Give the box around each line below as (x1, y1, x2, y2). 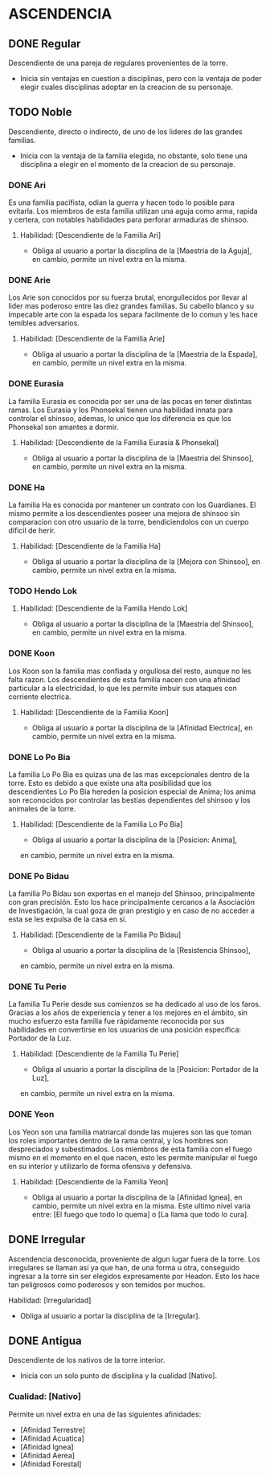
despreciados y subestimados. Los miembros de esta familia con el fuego (8, 1144, 252, 1154)
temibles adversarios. (8, 318, 80, 328)
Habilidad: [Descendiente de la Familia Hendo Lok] (19, 603, 188, 613)
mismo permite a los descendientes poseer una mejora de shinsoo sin (8, 509, 240, 518)
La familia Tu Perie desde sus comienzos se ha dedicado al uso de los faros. (8, 1000, 261, 1009)
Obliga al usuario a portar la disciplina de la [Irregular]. (19, 1310, 201, 1320)
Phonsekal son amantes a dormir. (8, 422, 119, 431)
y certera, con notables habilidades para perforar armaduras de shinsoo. (8, 215, 249, 225)
